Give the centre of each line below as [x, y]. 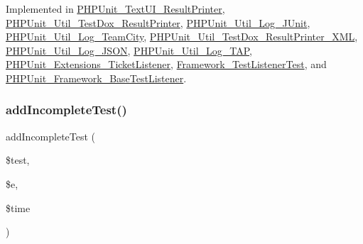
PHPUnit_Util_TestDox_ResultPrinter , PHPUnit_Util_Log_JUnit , [158, 22]
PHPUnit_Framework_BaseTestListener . [96, 78]
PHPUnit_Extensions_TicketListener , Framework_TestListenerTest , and [166, 64]
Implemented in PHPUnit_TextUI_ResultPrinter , [115, 9]
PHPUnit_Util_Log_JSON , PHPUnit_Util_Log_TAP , [129, 50]
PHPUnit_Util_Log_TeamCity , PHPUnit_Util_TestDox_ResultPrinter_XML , [182, 37]
